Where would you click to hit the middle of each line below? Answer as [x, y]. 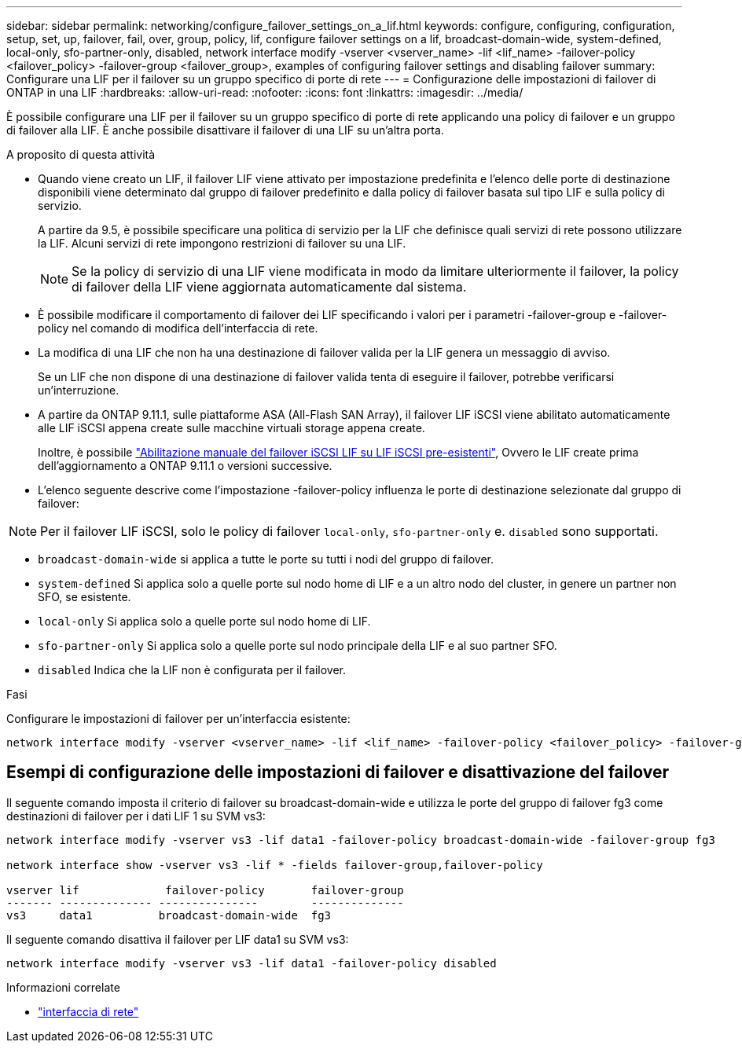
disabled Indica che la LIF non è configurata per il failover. [192, 670]
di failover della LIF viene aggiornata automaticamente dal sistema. [269, 287]
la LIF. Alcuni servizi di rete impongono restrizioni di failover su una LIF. [222, 243]
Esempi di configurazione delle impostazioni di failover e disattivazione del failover [338, 772]
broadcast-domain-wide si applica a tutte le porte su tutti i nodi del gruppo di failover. [266, 559]
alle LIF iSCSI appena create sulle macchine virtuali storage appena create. [231, 428]
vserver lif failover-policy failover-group [205, 890]
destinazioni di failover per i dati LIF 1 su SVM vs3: [136, 816]
